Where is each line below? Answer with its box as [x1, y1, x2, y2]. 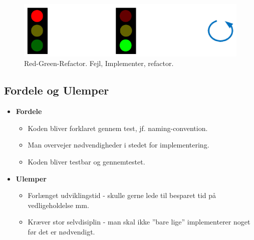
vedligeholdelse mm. [28, 199, 89, 210]
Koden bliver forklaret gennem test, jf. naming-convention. [28, 122, 208, 133]
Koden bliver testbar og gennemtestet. [28, 156, 145, 166]
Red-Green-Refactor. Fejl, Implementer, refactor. [24, 58, 174, 68]
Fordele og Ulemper [4, 82, 109, 98]
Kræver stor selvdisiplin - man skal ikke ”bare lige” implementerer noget [28, 216, 250, 227]
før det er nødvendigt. [28, 226, 95, 236]
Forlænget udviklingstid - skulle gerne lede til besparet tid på [28, 190, 216, 200]
